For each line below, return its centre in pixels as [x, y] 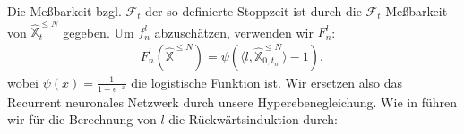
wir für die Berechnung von [82, 119]
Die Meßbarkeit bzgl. [64, 11]
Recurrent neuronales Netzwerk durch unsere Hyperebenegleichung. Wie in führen [232, 101]
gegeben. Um [99, 32]
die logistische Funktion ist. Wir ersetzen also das [267, 82]
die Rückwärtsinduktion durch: [253, 119]
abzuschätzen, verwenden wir [234, 32]
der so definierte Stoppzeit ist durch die [253, 11]
